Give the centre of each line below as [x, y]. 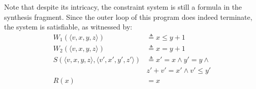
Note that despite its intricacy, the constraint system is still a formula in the [123, 7]
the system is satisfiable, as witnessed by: [68, 27]
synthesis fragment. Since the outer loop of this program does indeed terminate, [128, 17]
